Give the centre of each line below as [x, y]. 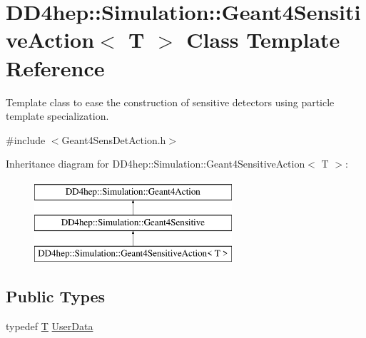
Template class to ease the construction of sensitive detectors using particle [170, 102]
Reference [55, 67]
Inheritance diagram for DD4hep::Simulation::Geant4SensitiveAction [156, 164]
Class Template [263, 40]
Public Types [56, 296]
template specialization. [57, 116]
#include [26, 139]
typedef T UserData [50, 326]
